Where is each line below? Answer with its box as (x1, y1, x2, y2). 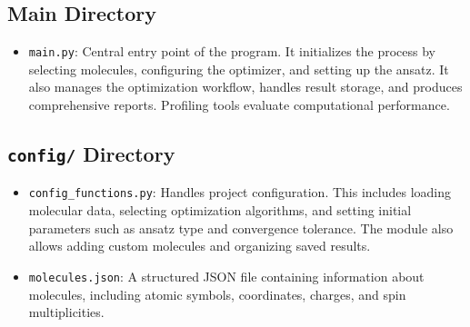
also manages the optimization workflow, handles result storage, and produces (28, 77, 463, 96)
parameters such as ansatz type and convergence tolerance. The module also (28, 218, 454, 237)
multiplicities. (28, 302, 105, 322)
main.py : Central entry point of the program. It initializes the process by (28, 42, 436, 61)
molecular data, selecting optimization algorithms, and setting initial (28, 201, 412, 220)
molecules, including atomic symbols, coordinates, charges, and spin (28, 284, 406, 303)
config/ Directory (7, 140, 175, 168)
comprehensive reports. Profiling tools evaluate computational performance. (28, 95, 450, 114)
